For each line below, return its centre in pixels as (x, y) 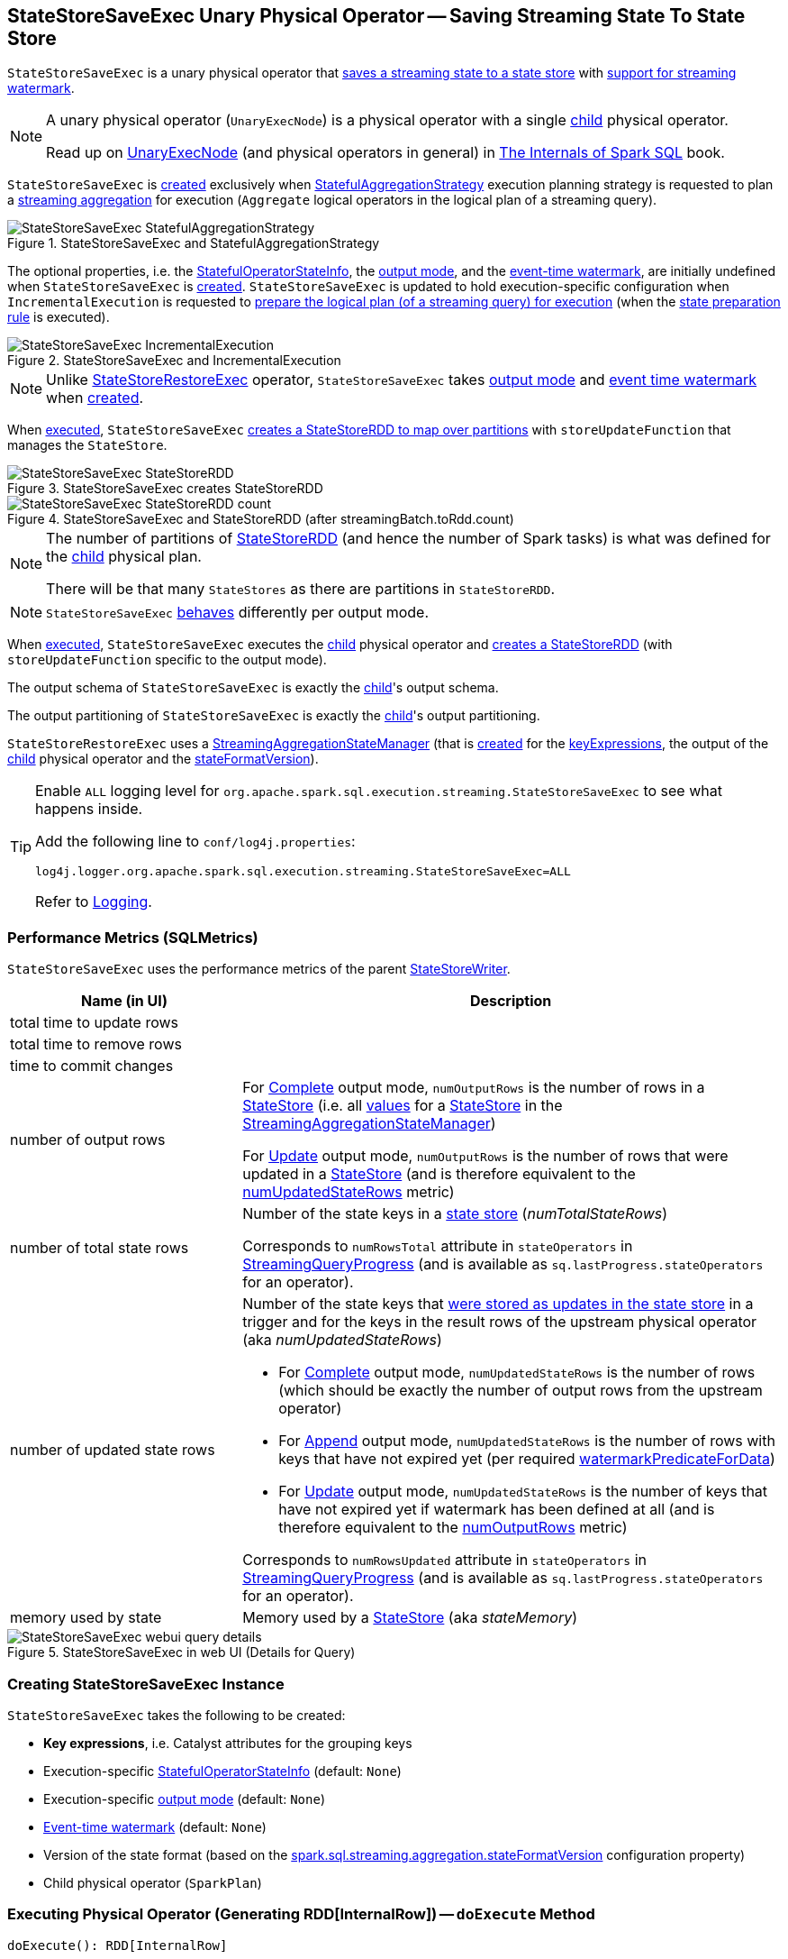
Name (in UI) (125, 1001)
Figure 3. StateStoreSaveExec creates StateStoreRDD (165, 489)
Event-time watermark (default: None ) (155, 1826)
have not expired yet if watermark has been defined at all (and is (497, 1510)
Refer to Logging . (94, 902)
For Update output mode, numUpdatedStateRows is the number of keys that (523, 1492)
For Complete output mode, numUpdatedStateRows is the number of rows (517, 1373)
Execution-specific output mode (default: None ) (184, 1799)
